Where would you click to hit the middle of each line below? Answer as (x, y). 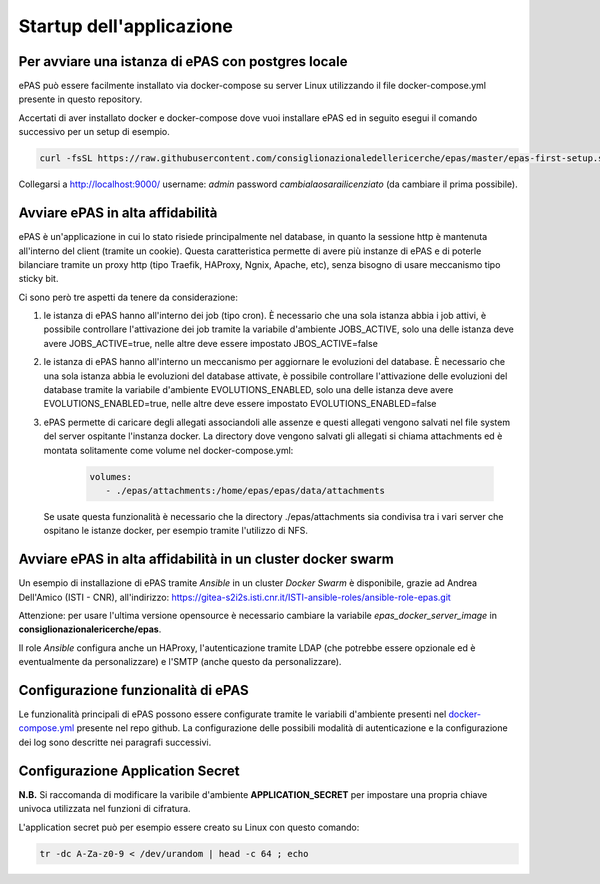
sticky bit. (38, 279)
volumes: (111, 476)
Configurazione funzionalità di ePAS (133, 690)
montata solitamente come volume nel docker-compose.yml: (168, 450)
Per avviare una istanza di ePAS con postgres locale (183, 61)
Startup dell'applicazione (126, 26)
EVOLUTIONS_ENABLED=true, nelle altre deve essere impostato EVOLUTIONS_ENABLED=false (240, 404)
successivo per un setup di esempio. (94, 132)
